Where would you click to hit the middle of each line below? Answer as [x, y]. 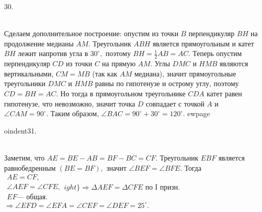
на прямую [119, 63]
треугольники [25, 83]
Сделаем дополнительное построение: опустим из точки [91, 33]
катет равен [224, 93]
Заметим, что [25, 157]
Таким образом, [75, 113]
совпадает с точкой [175, 103]
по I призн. [163, 187]
